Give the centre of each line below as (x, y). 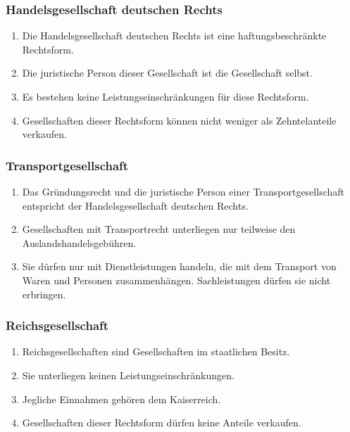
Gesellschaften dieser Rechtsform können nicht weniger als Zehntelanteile (179, 120)
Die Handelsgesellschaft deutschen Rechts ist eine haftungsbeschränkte (174, 36)
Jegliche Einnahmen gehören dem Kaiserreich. (121, 399)
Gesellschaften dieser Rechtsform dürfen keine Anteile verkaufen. (162, 423)
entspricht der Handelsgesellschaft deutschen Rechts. (135, 205)
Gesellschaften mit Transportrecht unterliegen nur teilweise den (159, 229)
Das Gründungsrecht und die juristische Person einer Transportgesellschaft (183, 191)
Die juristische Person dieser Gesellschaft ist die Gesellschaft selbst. (167, 73)
